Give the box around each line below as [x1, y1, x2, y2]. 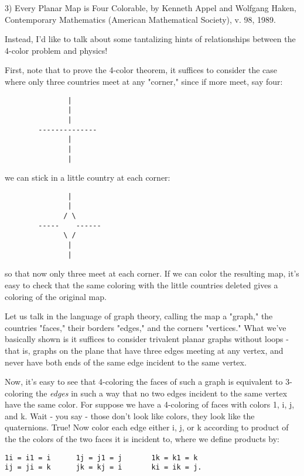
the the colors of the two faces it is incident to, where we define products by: [5, 433, 279, 445]
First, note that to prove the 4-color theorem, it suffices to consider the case [5, 64, 278, 76]
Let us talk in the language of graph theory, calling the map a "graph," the [5, 310, 273, 322]
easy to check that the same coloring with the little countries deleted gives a [5, 278, 278, 291]
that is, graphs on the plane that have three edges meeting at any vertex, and [5, 344, 283, 356]
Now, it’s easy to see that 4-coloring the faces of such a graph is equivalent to [5, 375, 283, 388]
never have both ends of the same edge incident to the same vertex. [5, 356, 247, 368]
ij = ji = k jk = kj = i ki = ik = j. [5, 463, 202, 472]
